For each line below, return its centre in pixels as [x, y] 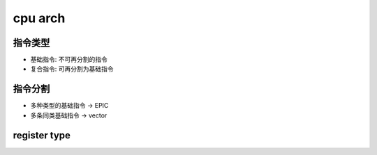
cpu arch [39, 18]
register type [42, 135]
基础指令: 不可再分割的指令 [69, 60]
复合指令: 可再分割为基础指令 [72, 69]
